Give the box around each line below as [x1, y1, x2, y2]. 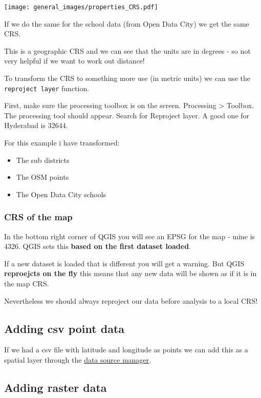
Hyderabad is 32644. [4, 120, 68, 131]
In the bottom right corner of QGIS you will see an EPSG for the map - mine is [4, 231, 255, 241]
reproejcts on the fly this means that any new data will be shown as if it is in [4, 268, 257, 279]
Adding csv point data [4, 320, 125, 336]
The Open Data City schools [16, 188, 106, 199]
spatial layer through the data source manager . [4, 354, 151, 365]
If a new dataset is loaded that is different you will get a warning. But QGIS [4, 258, 245, 268]
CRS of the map [4, 211, 73, 223]
